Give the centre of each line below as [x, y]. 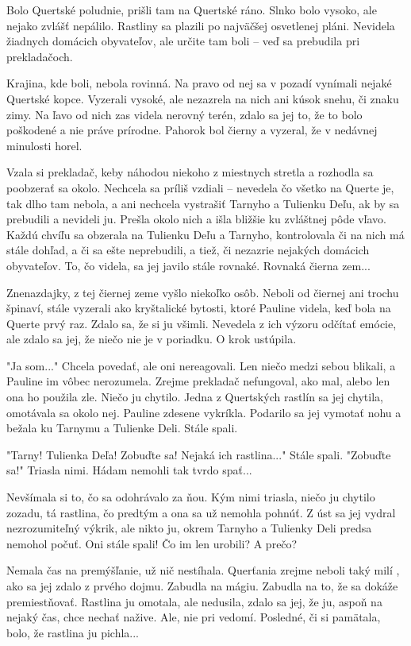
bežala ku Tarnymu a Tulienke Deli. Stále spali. [122, 428]
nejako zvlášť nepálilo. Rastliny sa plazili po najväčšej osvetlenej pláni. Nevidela [201, 25]
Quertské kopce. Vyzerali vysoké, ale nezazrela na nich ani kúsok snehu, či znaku [203, 98]
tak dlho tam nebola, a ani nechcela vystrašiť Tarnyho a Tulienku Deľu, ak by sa [203, 203]
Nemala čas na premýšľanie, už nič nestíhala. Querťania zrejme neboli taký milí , [203, 570]
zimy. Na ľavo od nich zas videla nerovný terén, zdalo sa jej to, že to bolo [184, 114]
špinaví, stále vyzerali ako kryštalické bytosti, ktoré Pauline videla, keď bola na [199, 308]
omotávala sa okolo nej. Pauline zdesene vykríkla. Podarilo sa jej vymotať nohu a [204, 412]
